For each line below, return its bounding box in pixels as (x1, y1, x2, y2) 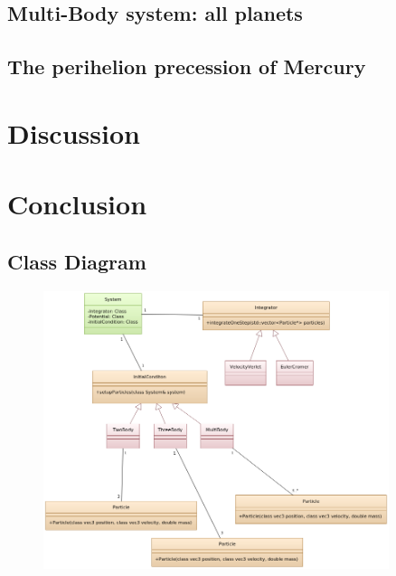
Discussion (7, 114, 140, 151)
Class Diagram (7, 247, 146, 275)
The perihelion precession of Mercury (7, 52, 366, 80)
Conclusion (7, 185, 147, 222)
